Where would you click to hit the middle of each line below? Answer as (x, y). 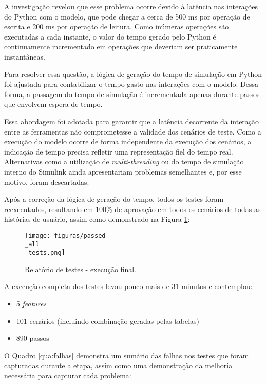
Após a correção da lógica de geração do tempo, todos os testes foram (114, 199)
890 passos (33, 338)
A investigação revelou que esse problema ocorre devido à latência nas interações (131, 6)
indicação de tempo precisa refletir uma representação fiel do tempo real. (119, 151)
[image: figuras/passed (65, 235)
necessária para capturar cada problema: (68, 375)
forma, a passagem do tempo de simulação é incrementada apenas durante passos (132, 94)
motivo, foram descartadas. (47, 181)
